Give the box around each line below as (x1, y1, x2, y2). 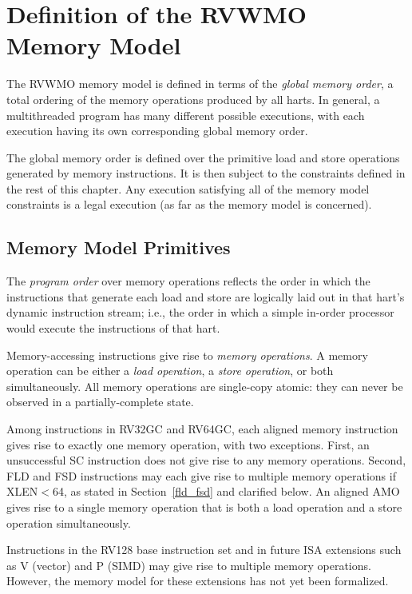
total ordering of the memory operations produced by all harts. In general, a (6, 90, 380, 107)
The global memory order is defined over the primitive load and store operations (6, 149, 400, 165)
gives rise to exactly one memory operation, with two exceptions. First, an (6, 436, 370, 452)
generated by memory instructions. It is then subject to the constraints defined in (6, 165, 406, 181)
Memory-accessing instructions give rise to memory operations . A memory (6, 346, 368, 363)
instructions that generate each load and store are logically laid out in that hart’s (6, 288, 405, 305)
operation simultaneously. (6, 514, 131, 531)
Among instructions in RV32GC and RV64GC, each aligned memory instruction (6, 421, 398, 437)
